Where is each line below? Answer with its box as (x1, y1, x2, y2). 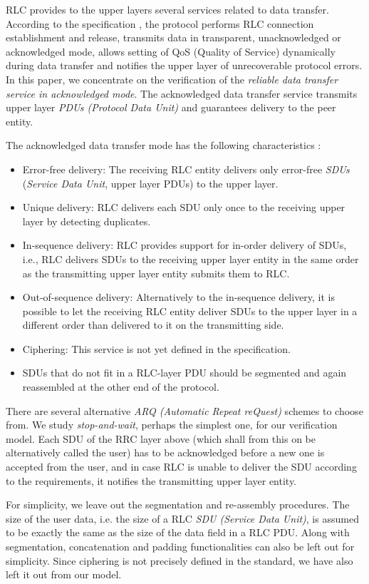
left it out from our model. (6, 567, 122, 582)
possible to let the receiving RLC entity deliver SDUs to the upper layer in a (22, 303, 358, 318)
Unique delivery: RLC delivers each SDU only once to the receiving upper (22, 200, 345, 215)
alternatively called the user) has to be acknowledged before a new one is (6, 445, 325, 460)
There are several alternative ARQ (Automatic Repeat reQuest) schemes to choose (6, 403, 363, 418)
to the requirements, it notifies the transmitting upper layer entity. (6, 473, 297, 488)
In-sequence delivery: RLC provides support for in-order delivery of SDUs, (22, 237, 347, 252)
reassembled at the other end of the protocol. (22, 379, 219, 394)
